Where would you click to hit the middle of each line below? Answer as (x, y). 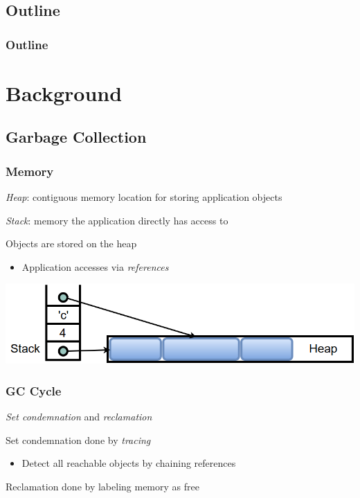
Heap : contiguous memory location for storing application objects (144, 197)
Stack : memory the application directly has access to (117, 220)
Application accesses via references (95, 266)
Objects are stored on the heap (71, 243)
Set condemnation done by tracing (78, 439)
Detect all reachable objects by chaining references (129, 463)
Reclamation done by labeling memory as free (102, 486)
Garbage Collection (76, 137)
